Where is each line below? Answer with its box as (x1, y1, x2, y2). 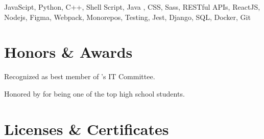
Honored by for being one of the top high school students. (4, 88, 185, 99)
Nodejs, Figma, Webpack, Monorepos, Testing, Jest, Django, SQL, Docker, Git (4, 11, 251, 22)
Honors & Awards (4, 41, 133, 62)
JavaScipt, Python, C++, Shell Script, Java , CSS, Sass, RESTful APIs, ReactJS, (4, 2, 260, 12)
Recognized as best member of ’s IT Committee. (4, 71, 155, 82)
